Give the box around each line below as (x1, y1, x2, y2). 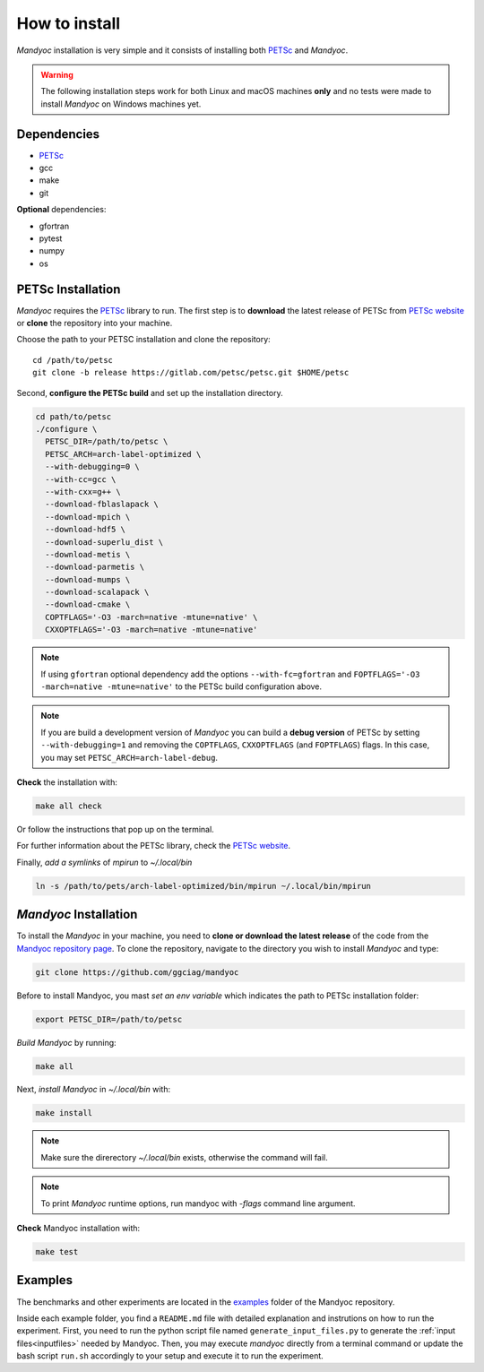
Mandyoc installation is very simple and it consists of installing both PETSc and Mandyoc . (16, 45, 349, 56)
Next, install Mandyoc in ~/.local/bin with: (16, 1084, 170, 1095)
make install (35, 1108, 93, 1118)
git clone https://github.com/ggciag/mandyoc (35, 967, 239, 977)
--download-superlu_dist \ (45, 537, 164, 547)
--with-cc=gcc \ (45, 474, 117, 484)
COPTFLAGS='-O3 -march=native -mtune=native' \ (45, 612, 258, 622)
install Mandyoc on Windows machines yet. (40, 99, 202, 109)
